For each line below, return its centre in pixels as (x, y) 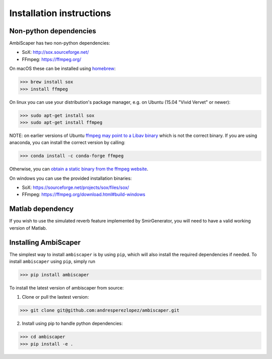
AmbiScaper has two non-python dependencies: (60, 43)
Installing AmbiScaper (45, 242)
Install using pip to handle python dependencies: (72, 324)
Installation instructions (60, 13)
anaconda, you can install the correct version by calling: (67, 142)
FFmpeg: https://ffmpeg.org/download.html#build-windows (84, 194)
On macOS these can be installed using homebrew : (62, 68)
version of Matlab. (28, 228)
